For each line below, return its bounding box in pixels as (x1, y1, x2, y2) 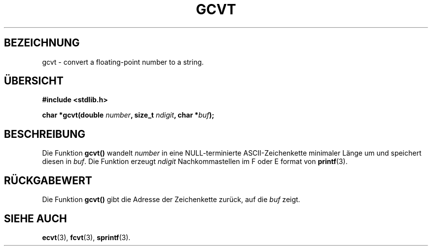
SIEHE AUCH (4, 212, 67, 225)
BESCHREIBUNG (4, 127, 86, 140)
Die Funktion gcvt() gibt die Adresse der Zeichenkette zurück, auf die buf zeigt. (42, 195, 300, 204)
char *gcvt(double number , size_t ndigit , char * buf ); (42, 111, 215, 120)
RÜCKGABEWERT (4, 174, 92, 187)
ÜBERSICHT (4, 75, 64, 87)
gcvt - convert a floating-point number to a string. (42, 57, 204, 66)
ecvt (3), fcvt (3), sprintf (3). (42, 233, 131, 242)
